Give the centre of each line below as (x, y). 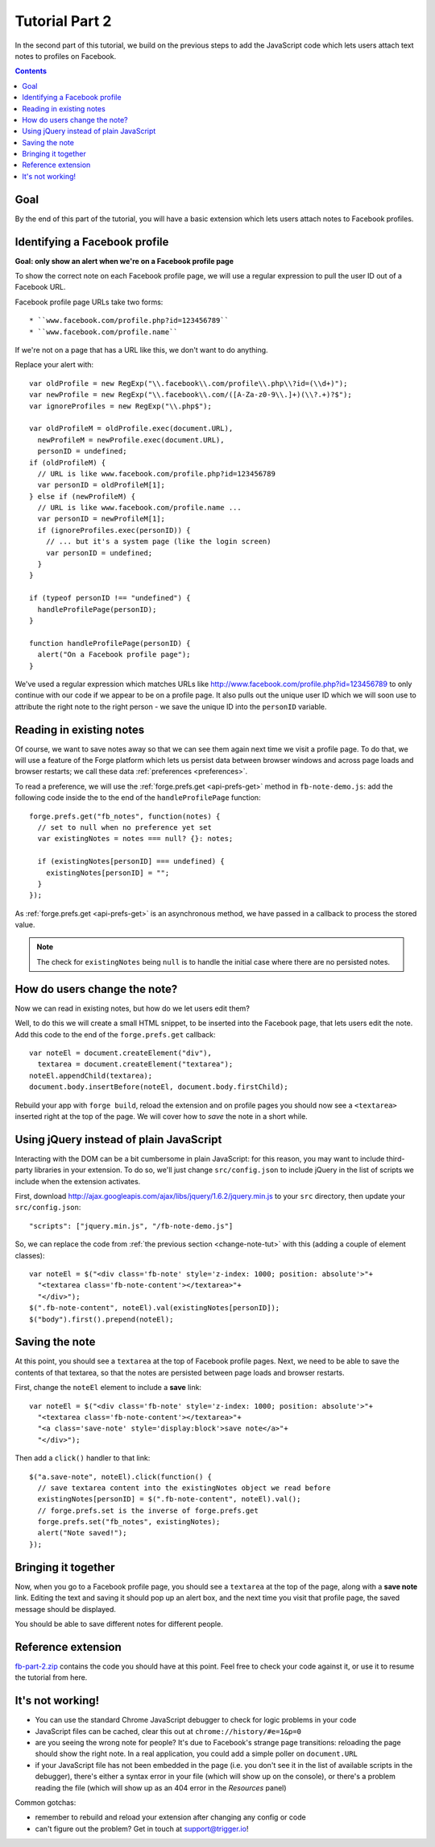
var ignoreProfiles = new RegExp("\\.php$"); (121, 406)
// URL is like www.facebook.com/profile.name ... (139, 508)
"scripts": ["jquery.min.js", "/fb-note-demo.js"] (131, 1226)
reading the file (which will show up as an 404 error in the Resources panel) (161, 1787)
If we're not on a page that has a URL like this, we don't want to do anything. (142, 350)
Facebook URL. (40, 287)
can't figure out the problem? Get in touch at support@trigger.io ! (142, 1828)
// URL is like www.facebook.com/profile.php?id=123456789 (156, 473)
